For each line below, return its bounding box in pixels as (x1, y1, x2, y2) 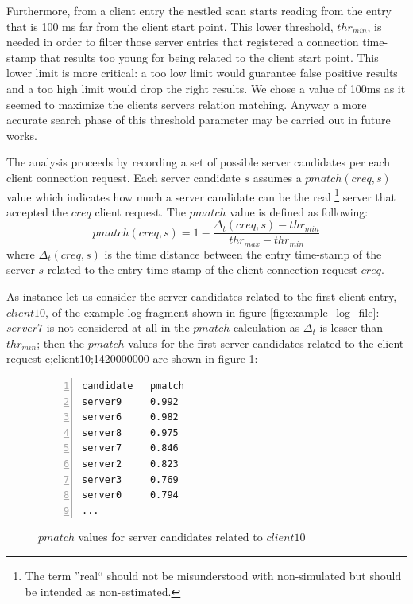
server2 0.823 (82, 458, 179, 470)
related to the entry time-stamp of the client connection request (47, 261, 358, 278)
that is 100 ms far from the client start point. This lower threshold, (6, 18, 334, 34)
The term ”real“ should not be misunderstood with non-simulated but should (25, 567, 402, 583)
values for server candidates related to (78, 528, 263, 545)
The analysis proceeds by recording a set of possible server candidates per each (6, 154, 391, 170)
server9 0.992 (82, 396, 179, 407)
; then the (37, 334, 85, 351)
